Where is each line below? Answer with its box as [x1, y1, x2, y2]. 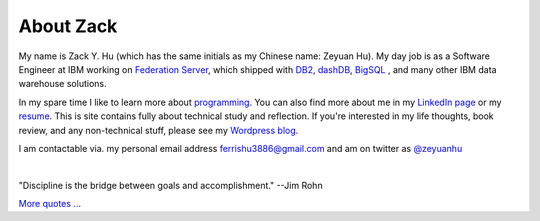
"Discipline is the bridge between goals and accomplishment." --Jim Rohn [18, 179, 324, 191]
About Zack [18, 15, 118, 37]
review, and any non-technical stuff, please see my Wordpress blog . [18, 124, 299, 136]
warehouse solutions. [18, 78, 107, 90]
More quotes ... [18, 198, 82, 210]
